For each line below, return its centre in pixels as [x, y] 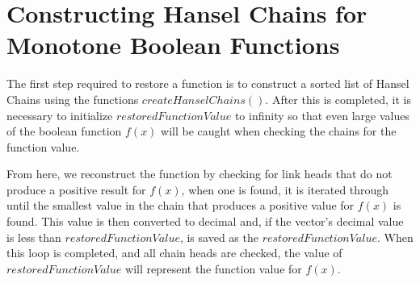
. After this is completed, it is [338, 99]
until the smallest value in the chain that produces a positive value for [181, 205]
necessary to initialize [60, 115]
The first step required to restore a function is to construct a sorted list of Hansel [208, 83]
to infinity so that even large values [322, 115]
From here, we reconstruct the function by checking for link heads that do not [199, 174]
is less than [34, 237]
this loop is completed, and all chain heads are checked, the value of [174, 253]
